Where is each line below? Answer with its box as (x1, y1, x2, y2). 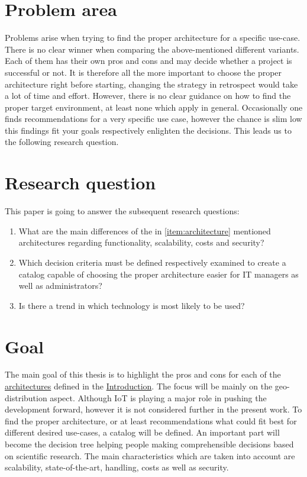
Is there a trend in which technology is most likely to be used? (18, 299, 245, 311)
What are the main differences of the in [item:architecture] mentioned (18, 224, 271, 237)
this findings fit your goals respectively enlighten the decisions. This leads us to (5, 124, 292, 136)
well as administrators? (18, 279, 102, 292)
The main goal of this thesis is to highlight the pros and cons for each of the (5, 368, 281, 381)
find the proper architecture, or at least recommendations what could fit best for (5, 414, 297, 427)
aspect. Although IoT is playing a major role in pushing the (50, 391, 267, 404)
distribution (5, 391, 47, 404)
